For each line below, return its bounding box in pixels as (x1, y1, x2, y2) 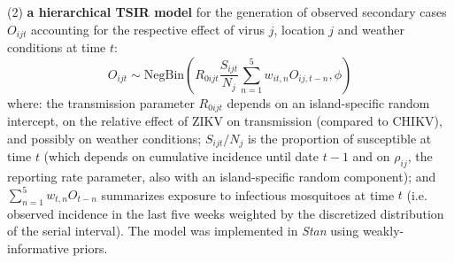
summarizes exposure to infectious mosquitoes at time (101, 185, 395, 204)
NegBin (143, 68, 185, 81)
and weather (337, 19, 404, 38)
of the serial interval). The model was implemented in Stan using (7, 221, 359, 240)
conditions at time (7, 38, 106, 57)
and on (352, 147, 390, 166)
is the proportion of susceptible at (248, 128, 432, 147)
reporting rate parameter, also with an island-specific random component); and (7, 166, 436, 185)
